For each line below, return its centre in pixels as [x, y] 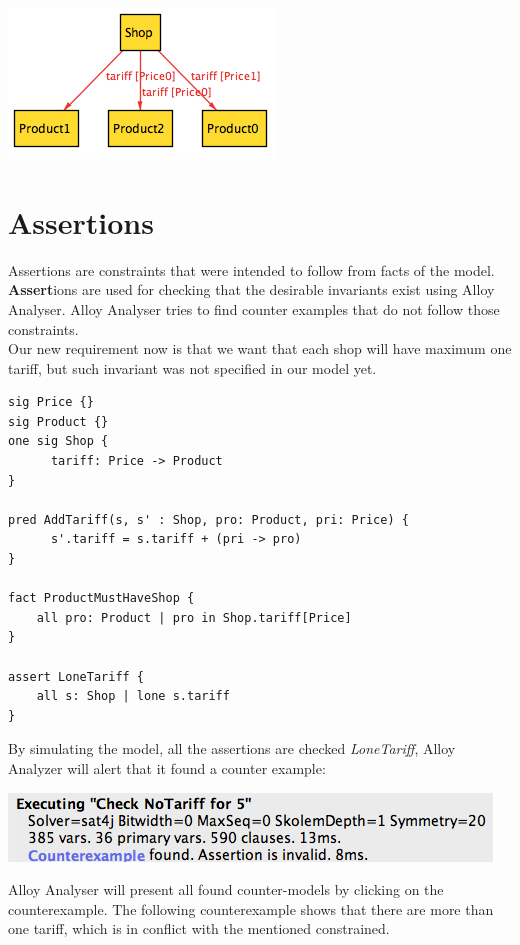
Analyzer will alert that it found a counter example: [167, 767]
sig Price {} [51, 402]
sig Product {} [58, 421]
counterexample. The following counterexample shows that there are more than [251, 908]
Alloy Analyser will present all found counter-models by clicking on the [226, 889]
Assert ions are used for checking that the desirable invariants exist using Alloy [251, 289]
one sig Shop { [58, 441]
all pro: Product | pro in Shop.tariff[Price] [194, 617]
